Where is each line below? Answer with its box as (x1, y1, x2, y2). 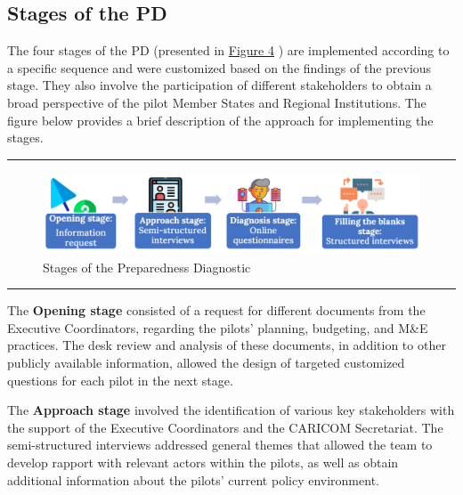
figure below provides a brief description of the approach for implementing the (7, 110, 434, 129)
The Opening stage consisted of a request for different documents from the (7, 301, 426, 320)
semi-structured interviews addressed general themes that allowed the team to (7, 435, 433, 454)
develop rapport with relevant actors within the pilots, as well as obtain (7, 453, 399, 472)
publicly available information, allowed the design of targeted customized (7, 353, 405, 372)
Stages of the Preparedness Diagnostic (43, 257, 251, 276)
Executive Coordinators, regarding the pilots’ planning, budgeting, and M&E (7, 318, 428, 337)
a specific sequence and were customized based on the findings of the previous (7, 58, 432, 77)
